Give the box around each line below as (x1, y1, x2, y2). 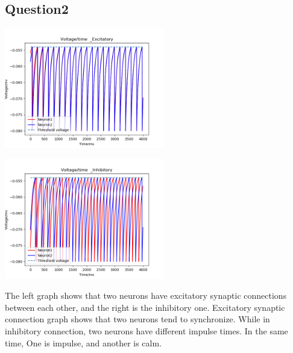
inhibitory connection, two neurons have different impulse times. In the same (5, 325, 288, 337)
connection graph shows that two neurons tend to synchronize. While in (5, 313, 270, 325)
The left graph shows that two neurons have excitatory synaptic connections (5, 289, 287, 302)
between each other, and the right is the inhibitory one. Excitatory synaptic (5, 301, 285, 313)
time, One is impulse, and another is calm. (5, 336, 162, 349)
